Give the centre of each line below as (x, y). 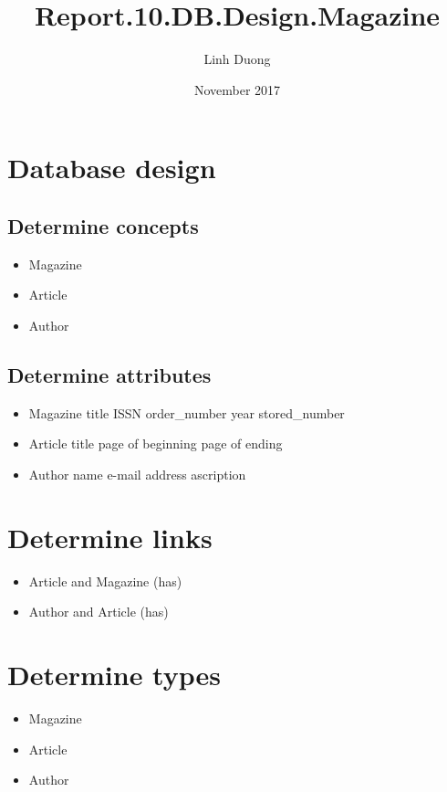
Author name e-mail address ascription (137, 474)
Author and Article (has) (99, 612)
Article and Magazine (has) (105, 581)
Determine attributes (109, 374)
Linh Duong (237, 59)
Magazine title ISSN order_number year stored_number (187, 412)
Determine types (114, 674)
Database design (112, 168)
